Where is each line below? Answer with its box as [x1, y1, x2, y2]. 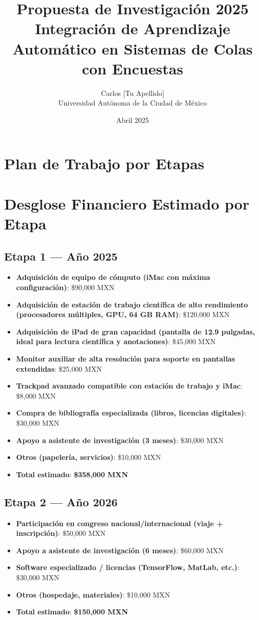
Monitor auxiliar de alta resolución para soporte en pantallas [16, 353, 235, 364]
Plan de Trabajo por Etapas [4, 153, 204, 174]
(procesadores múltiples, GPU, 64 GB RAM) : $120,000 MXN [16, 309, 230, 320]
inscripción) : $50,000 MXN [16, 528, 106, 538]
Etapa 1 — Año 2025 [4, 248, 118, 264]
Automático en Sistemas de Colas [12, 38, 253, 59]
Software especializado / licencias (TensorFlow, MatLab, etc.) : [16, 562, 240, 573]
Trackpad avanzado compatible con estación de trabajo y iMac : [16, 380, 243, 391]
